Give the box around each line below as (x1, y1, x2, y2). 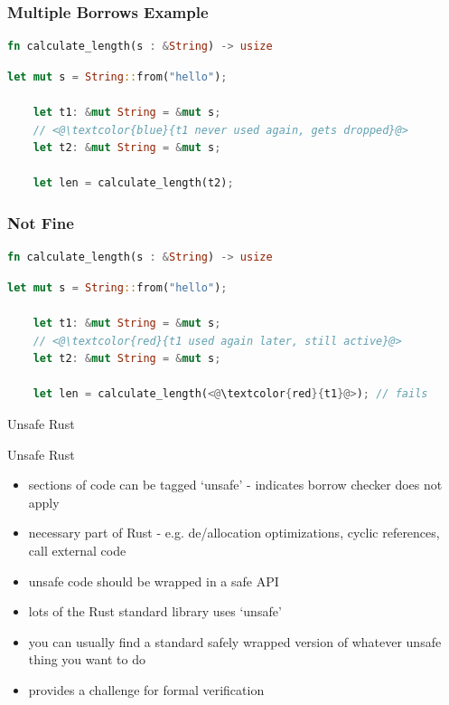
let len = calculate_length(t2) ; (33, 176, 234, 190)
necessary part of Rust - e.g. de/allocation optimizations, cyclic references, (28, 523, 440, 542)
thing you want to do (28, 650, 145, 669)
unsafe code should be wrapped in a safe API (28, 571, 279, 590)
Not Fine (7, 211, 74, 233)
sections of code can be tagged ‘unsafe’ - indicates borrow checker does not (28, 475, 443, 494)
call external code (28, 540, 126, 559)
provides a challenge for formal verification (28, 680, 265, 699)
